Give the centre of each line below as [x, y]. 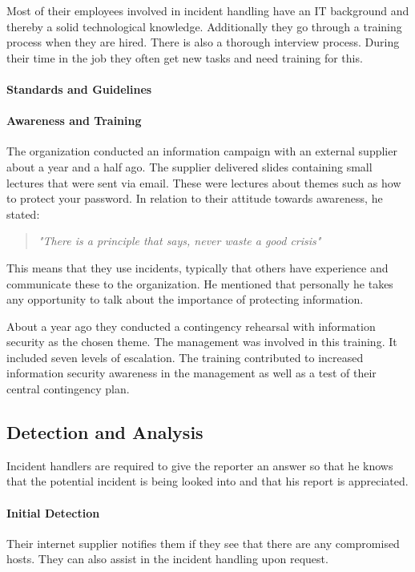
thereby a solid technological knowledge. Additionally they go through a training [204, 26]
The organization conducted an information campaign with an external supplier [202, 151]
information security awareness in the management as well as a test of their [191, 373]
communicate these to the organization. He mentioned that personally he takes [200, 283]
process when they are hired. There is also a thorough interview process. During [203, 42]
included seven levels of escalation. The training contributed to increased [185, 357]
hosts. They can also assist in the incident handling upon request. [167, 559]
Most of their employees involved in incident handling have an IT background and [208, 10]
